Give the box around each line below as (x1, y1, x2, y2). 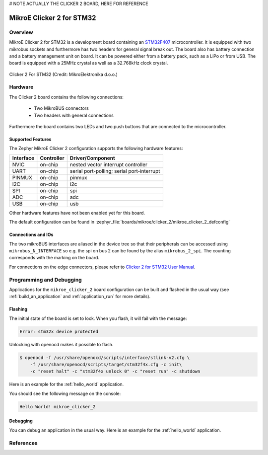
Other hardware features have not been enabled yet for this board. (9, 210, 145, 216)
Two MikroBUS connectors (34, 105, 89, 111)
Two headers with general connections (34, 112, 114, 118)
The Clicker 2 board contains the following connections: (9, 94, 124, 100)
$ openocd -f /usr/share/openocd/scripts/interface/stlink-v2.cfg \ (19, 355, 190, 360)
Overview (9, 29, 33, 36)
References (9, 440, 38, 447)
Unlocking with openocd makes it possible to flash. (9, 341, 114, 347)
